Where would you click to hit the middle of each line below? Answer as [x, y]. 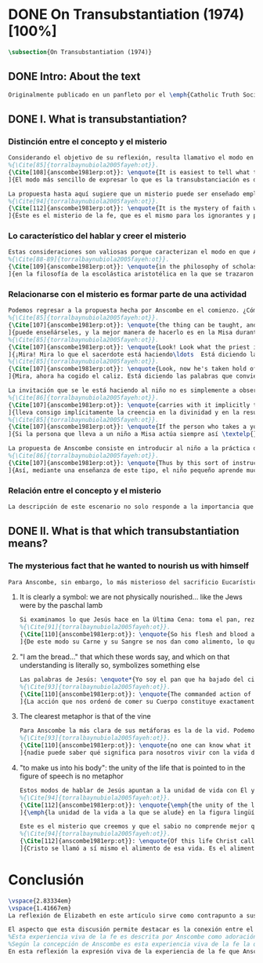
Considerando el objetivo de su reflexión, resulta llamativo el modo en [131, 158]
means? [28, 544]
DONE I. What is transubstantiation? [98, 119]
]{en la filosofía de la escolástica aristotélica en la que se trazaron [131, 274]
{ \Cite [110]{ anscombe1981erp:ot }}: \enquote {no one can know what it [135, 745]
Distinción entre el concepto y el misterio [88, 141]
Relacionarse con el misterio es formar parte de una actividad [128, 294]
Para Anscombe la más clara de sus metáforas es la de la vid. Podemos [139, 731]
